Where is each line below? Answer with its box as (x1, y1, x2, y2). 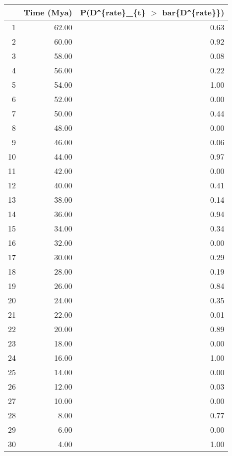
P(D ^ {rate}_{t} (80, 6, 146, 18)
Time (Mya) (24, 6, 72, 18)
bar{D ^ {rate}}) (162, 6, 225, 18)
